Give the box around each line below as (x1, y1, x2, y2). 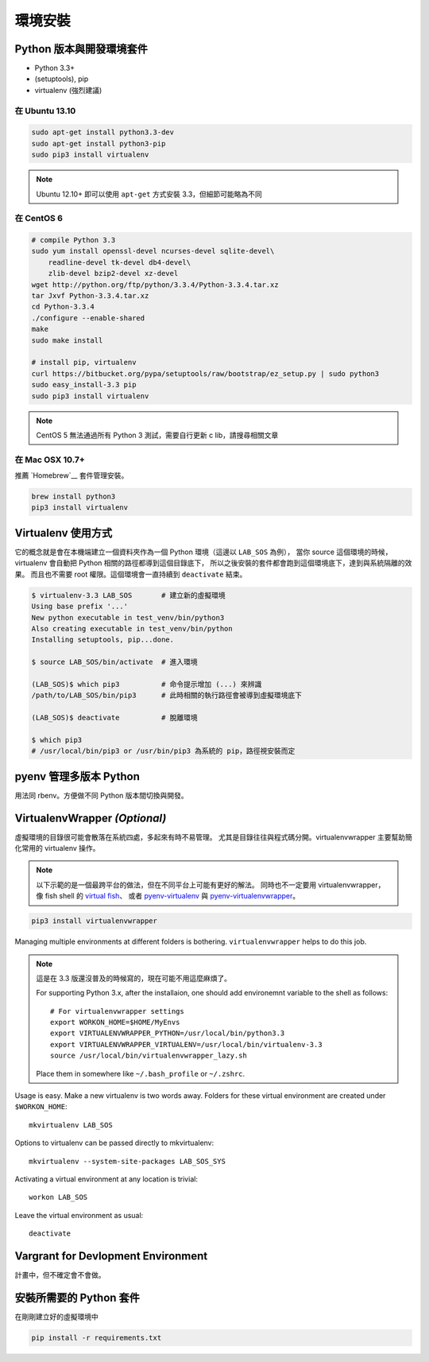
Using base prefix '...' (31, 602, 129, 611)
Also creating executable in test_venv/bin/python (31, 624, 234, 633)
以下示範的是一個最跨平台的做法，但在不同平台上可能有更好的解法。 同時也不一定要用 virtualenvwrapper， (36, 879, 385, 890)
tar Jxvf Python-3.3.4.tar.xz (31, 291, 149, 301)
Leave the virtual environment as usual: (14, 1210, 144, 1220)
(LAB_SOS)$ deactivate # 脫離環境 (31, 713, 198, 723)
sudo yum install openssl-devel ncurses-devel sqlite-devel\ (31, 246, 275, 256)
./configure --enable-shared (31, 313, 145, 322)
